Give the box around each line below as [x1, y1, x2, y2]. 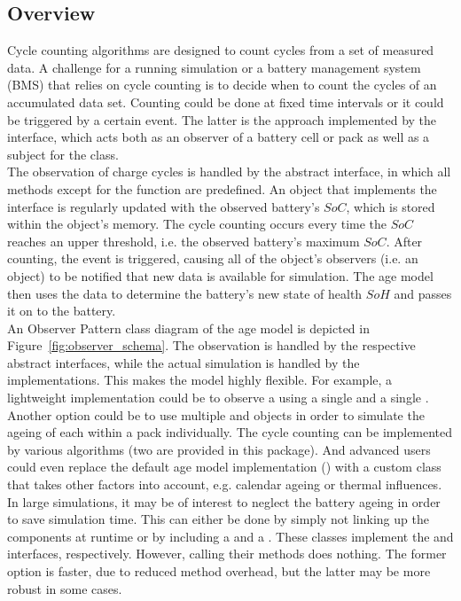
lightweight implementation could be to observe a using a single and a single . [7, 388, 429, 407]
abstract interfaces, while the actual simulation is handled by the [7, 353, 360, 371]
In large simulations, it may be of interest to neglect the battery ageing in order [7, 492, 441, 511]
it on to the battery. [7, 301, 116, 320]
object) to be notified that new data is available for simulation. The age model [7, 266, 434, 285]
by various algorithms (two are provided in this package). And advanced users [7, 440, 431, 458]
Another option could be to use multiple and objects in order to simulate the [7, 405, 425, 424]
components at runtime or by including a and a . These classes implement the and [7, 527, 454, 545]
